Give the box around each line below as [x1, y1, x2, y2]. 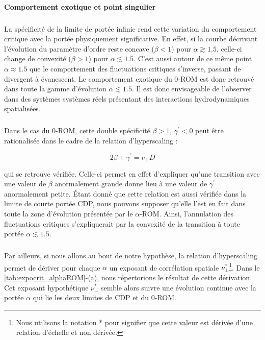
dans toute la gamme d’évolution [4, 83, 107, 94]
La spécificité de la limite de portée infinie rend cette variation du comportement [4, 23, 257, 34]
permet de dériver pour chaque [4, 262, 100, 273]
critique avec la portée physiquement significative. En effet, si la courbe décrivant [4, 33, 258, 44]
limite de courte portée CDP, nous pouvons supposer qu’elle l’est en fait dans [4, 198, 246, 209]
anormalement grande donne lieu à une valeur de [55, 178, 207, 189]
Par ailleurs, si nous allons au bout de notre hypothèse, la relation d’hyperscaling [4, 250, 258, 261]
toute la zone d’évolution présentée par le [4, 208, 133, 218]
